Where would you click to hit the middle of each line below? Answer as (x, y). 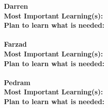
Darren (16, 6)
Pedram (17, 82)
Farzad (15, 44)
